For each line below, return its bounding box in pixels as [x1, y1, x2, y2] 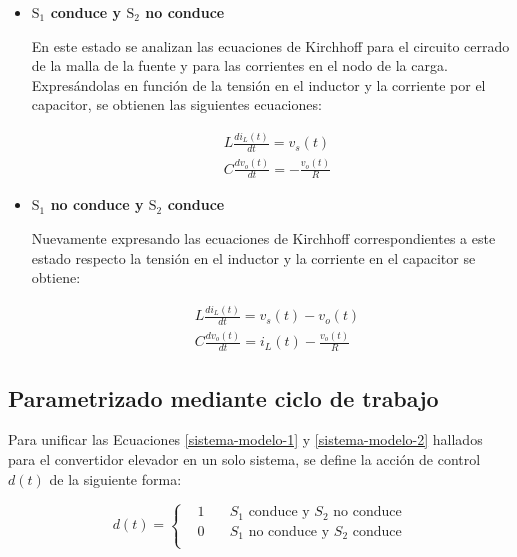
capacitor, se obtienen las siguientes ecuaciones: [31, 94, 322, 115]
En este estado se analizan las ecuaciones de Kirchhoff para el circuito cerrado [31, 35, 510, 56]
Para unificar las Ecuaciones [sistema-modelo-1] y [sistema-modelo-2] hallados [8, 429, 483, 450]
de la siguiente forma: [49, 468, 182, 489]
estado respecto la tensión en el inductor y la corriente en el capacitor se [31, 247, 476, 268]
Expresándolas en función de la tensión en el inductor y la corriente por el [31, 74, 486, 95]
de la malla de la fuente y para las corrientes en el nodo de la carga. [31, 55, 448, 76]
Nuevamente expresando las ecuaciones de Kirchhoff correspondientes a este [31, 227, 496, 248]
